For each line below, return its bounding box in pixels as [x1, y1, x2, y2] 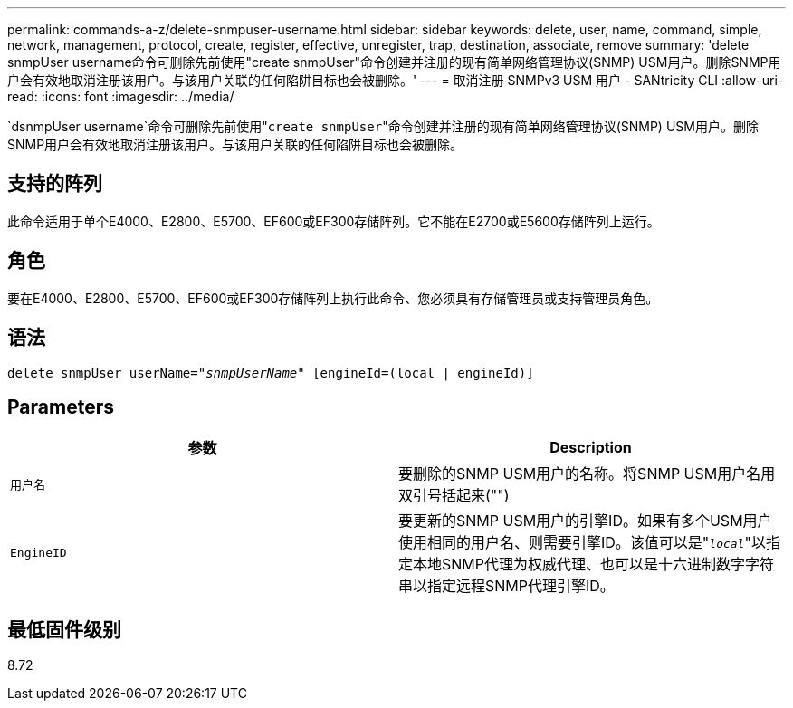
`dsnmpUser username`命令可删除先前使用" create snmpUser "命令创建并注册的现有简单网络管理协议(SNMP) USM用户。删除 [7, 119, 759, 134]
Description [549, 438, 632, 457]
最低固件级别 [7, 617, 121, 641]
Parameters [7, 395, 114, 418]
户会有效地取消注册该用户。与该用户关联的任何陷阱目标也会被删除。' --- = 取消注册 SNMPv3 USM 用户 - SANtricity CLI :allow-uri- [7, 72, 784, 88]
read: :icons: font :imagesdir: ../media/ [7, 89, 234, 104]
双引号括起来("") [398, 486, 510, 505]
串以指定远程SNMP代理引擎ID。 [398, 577, 615, 596]
